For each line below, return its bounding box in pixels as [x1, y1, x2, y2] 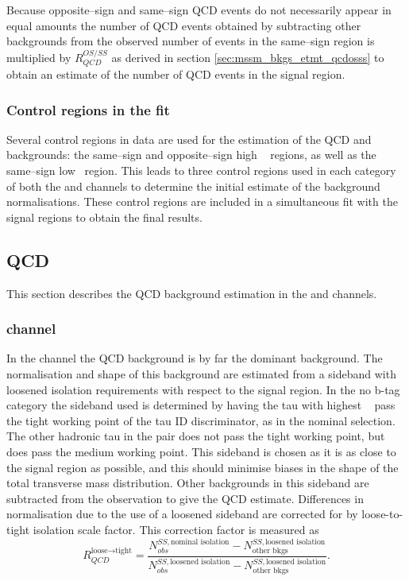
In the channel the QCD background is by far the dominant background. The [6, 350, 383, 366]
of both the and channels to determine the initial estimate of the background [6, 177, 380, 194]
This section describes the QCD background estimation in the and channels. [6, 285, 377, 301]
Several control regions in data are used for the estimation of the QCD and [6, 130, 372, 147]
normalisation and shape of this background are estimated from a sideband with [6, 366, 396, 382]
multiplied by [6, 48, 71, 65]
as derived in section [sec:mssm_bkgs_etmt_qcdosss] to [111, 48, 384, 65]
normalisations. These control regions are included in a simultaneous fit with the [6, 193, 398, 210]
